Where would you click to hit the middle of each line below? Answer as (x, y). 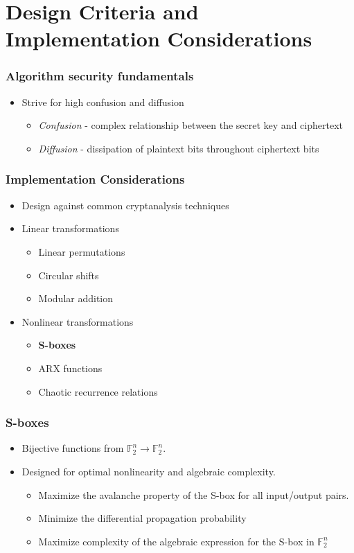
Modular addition (76, 298)
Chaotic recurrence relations (98, 391)
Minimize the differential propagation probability (142, 518)
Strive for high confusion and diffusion (103, 102)
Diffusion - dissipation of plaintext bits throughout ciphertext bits (179, 148)
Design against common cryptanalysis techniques (125, 205)
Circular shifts (69, 275)
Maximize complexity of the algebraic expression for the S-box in (176, 541)
